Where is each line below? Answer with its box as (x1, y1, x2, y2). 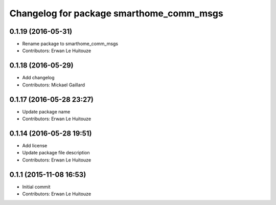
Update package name (22, 108, 71, 115)
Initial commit (22, 184, 51, 190)
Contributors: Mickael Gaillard (22, 82, 85, 88)
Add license (22, 142, 48, 148)
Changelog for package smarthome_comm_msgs (9, 8, 223, 19)
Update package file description (22, 150, 90, 156)
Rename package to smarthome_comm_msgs (22, 41, 119, 47)
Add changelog (22, 75, 55, 81)
